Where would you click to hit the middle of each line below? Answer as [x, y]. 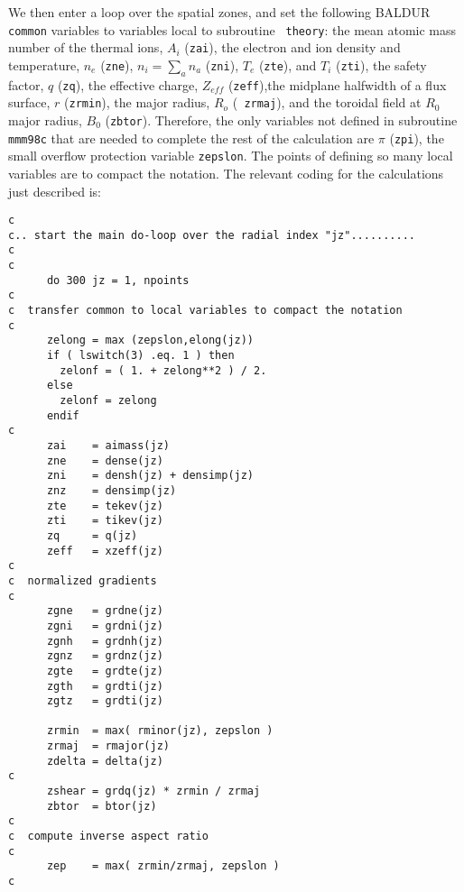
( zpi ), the [417, 138]
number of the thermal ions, [86, 47]
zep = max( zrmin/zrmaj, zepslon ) [163, 866]
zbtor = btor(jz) [102, 806]
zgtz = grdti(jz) [105, 701]
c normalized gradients [83, 580]
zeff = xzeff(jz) [105, 551]
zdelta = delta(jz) [105, 761]
